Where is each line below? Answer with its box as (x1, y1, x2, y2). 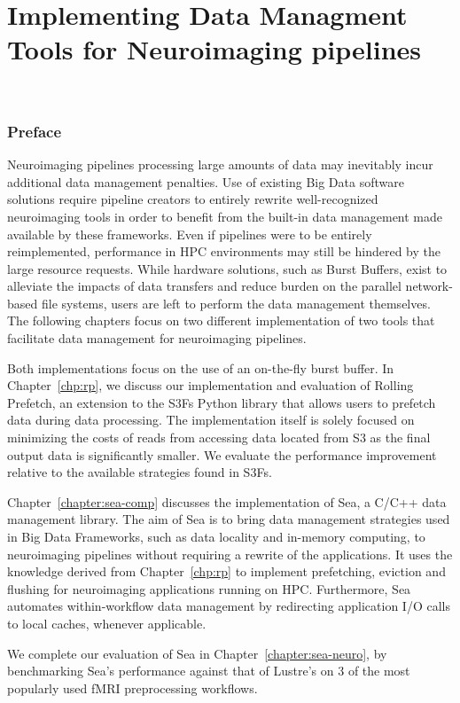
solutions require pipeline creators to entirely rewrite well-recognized (7, 190, 378, 208)
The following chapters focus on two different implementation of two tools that (7, 311, 435, 330)
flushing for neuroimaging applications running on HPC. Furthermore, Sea (7, 579, 411, 598)
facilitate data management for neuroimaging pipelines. (7, 329, 307, 348)
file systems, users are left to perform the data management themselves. (41, 293, 431, 312)
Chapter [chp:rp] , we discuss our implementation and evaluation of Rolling (7, 376, 414, 394)
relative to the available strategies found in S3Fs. (7, 463, 272, 481)
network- (405, 277, 453, 295)
